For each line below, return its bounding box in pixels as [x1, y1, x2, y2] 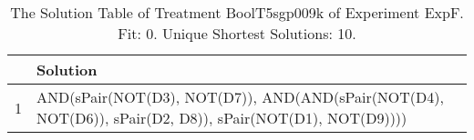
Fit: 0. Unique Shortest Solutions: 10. [118, 23, 356, 44]
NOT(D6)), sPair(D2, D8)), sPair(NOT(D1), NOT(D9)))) [36, 107, 407, 128]
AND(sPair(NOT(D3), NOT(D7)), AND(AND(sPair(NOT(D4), [36, 86, 444, 107]
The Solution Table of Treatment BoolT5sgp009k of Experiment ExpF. [10, 2, 464, 23]
